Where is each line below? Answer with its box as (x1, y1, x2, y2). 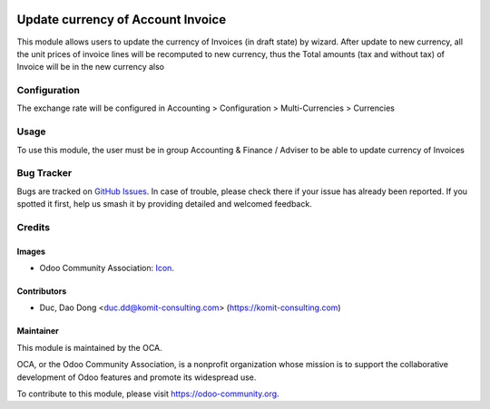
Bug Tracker (16, 167, 73, 180)
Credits (16, 220, 50, 233)
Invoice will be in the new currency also (16, 62, 165, 73)
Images (16, 246, 45, 257)
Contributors (16, 286, 67, 297)
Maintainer (16, 326, 59, 336)
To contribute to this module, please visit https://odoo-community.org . (16, 388, 280, 399)
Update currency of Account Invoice (16, 12, 227, 27)
